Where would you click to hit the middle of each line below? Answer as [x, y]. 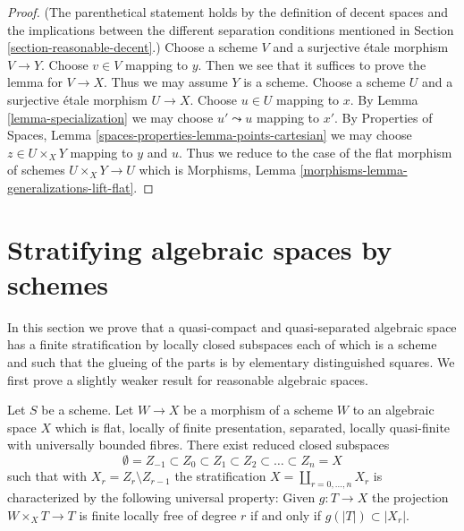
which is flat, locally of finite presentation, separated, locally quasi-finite [253, 427]
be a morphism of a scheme [258, 410]
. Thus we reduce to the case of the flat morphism [315, 152]
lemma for [35, 82]
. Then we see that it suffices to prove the [312, 64]
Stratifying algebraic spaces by [200, 248]
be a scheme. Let [88, 410]
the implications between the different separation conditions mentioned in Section [231, 29]
